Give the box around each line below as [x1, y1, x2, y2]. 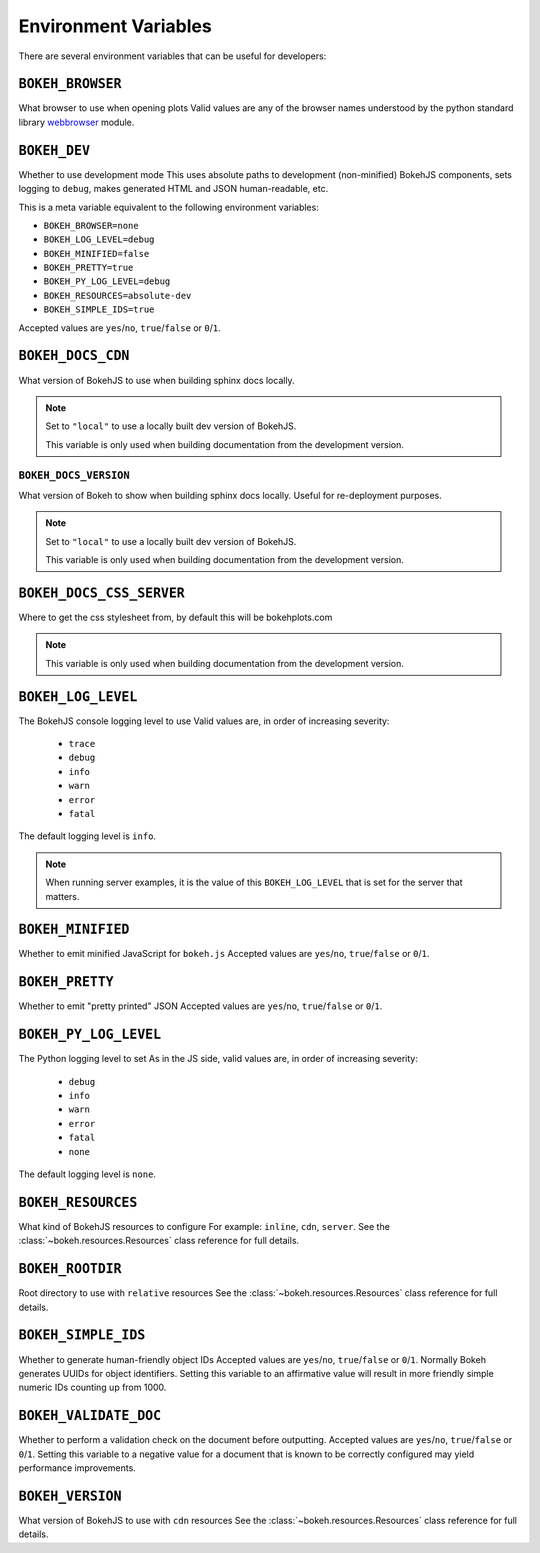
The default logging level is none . [18, 1168, 157, 1180]
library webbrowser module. [18, 116, 135, 128]
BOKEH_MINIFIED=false [43, 248, 150, 259]
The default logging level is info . [18, 830, 157, 842]
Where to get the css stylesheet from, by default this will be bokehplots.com [18, 611, 333, 623]
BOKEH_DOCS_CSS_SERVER [18, 585, 185, 601]
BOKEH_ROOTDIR [18, 1261, 122, 1277]
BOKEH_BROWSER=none [43, 220, 139, 231]
